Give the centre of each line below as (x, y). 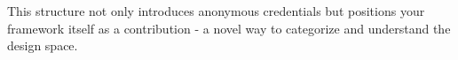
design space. (43, 45)
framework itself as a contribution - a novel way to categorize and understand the (229, 28)
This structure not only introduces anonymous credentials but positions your (216, 11)
